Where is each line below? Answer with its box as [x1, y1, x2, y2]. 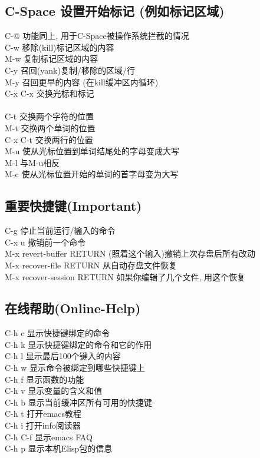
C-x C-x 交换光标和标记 [5, 87, 94, 99]
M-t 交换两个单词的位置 [5, 121, 96, 134]
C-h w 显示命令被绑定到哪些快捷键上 [5, 361, 145, 374]
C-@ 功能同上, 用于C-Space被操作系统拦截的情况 [5, 29, 189, 42]
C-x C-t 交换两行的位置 [5, 133, 93, 145]
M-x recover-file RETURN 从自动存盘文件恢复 [5, 258, 177, 271]
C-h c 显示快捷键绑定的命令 [5, 327, 110, 339]
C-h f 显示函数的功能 [5, 373, 84, 385]
